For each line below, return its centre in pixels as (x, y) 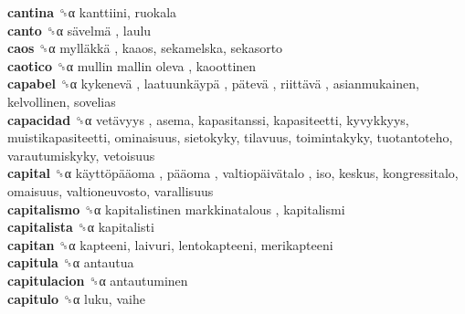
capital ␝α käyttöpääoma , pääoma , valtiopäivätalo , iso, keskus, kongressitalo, (233, 173)
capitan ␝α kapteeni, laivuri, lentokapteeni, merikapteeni (170, 244)
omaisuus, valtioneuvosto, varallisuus (111, 190)
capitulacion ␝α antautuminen (98, 280)
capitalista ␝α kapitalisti (81, 227)
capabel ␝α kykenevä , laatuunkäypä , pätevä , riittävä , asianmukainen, (213, 84)
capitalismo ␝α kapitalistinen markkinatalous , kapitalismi (176, 209)
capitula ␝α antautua (71, 262)
